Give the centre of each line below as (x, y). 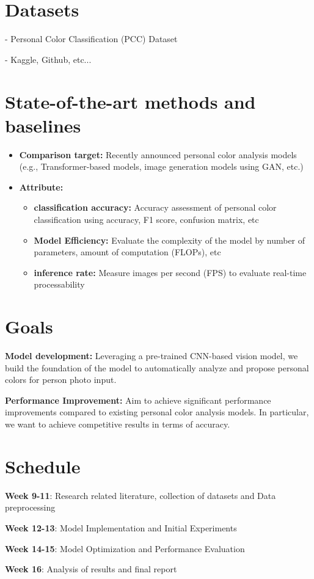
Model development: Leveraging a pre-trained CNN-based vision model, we (152, 356)
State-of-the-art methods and (130, 101)
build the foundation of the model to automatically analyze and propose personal (157, 367)
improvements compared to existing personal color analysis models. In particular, (157, 412)
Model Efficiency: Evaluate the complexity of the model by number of (170, 240)
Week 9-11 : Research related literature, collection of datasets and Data (141, 495)
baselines (43, 125)
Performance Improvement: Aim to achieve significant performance (138, 400)
